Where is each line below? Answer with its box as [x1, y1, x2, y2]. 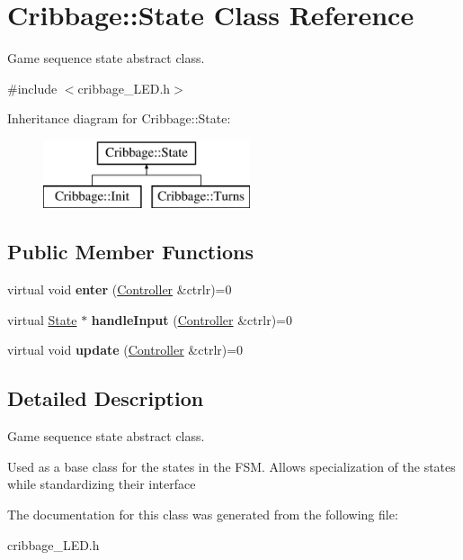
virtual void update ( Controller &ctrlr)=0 [7, 340, 244, 359]
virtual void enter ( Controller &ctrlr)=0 [7, 280, 232, 299]
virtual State [7, 310, 77, 329]
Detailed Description [7, 384, 204, 412]
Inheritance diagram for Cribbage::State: [7, 109, 231, 128]
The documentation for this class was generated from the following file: [7, 505, 398, 524]
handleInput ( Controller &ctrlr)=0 [91, 310, 292, 329]
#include [7, 78, 58, 97]
